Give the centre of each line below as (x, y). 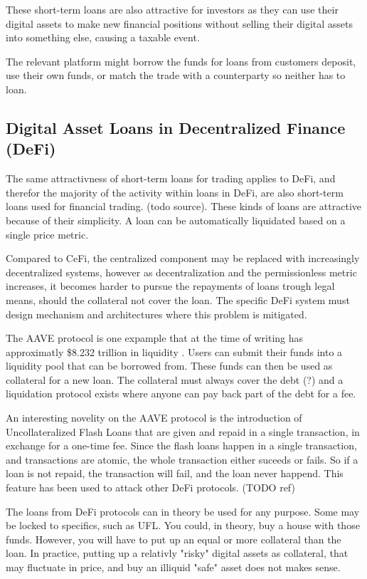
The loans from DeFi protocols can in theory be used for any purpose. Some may (183, 511)
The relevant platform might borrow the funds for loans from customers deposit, (181, 61)
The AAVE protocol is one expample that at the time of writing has (155, 338)
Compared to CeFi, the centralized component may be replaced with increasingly (183, 258)
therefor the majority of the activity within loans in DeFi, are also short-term (175, 192)
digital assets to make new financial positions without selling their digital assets (179, 23)
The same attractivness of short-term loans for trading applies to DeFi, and (171, 178)
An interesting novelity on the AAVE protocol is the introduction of (154, 418)
